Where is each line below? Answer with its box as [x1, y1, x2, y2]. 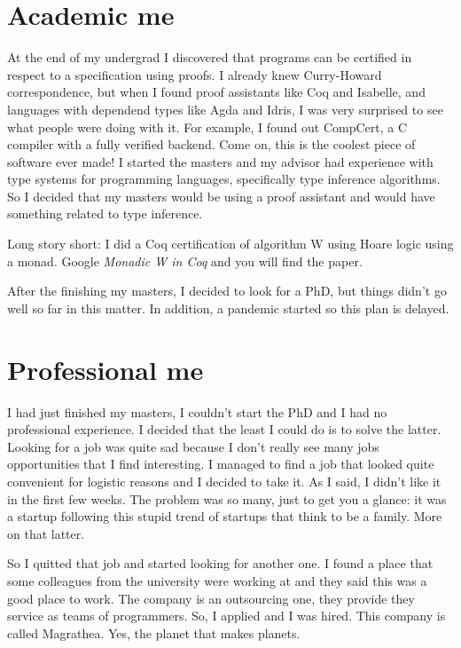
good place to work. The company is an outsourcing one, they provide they [7, 589, 415, 607]
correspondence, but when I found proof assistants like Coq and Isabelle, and [7, 83, 426, 101]
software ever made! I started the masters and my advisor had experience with [7, 152, 434, 170]
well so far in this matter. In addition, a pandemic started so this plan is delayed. [7, 298, 449, 317]
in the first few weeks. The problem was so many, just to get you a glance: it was [7, 489, 447, 508]
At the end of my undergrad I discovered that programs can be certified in [7, 48, 412, 67]
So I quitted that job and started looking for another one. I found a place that [7, 554, 434, 573]
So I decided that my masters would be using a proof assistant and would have [7, 186, 435, 205]
